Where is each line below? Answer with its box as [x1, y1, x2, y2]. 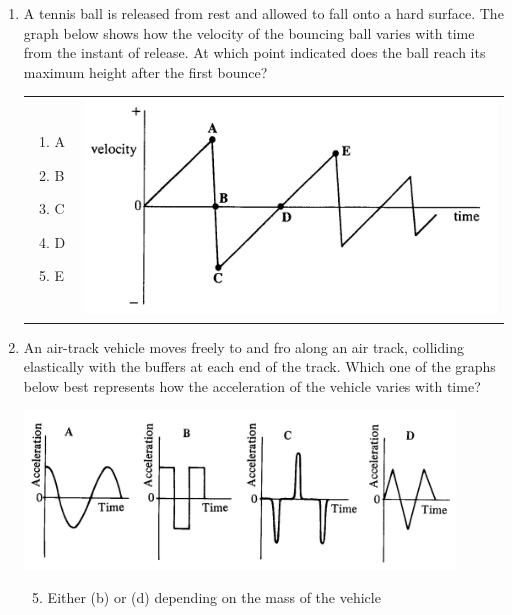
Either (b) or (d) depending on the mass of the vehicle [47, 587, 381, 608]
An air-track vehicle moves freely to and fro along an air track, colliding [23, 336, 464, 357]
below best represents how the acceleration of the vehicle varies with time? [23, 375, 481, 396]
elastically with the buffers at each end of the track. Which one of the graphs [23, 356, 496, 377]
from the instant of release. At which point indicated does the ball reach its [23, 42, 486, 63]
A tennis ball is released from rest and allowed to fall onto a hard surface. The [23, 3, 504, 23]
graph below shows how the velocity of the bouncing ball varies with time [23, 22, 475, 43]
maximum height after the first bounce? [23, 61, 268, 82]
